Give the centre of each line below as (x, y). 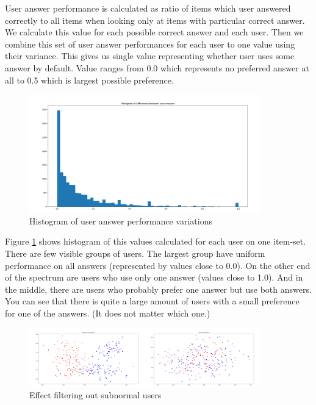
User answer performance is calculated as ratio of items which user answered (148, 8)
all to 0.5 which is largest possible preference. (89, 80)
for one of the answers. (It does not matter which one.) (108, 313)
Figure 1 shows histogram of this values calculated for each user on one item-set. (156, 241)
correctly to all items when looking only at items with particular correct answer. (155, 20)
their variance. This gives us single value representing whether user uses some (150, 56)
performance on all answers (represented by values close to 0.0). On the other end (158, 265)
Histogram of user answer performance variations (121, 220)
